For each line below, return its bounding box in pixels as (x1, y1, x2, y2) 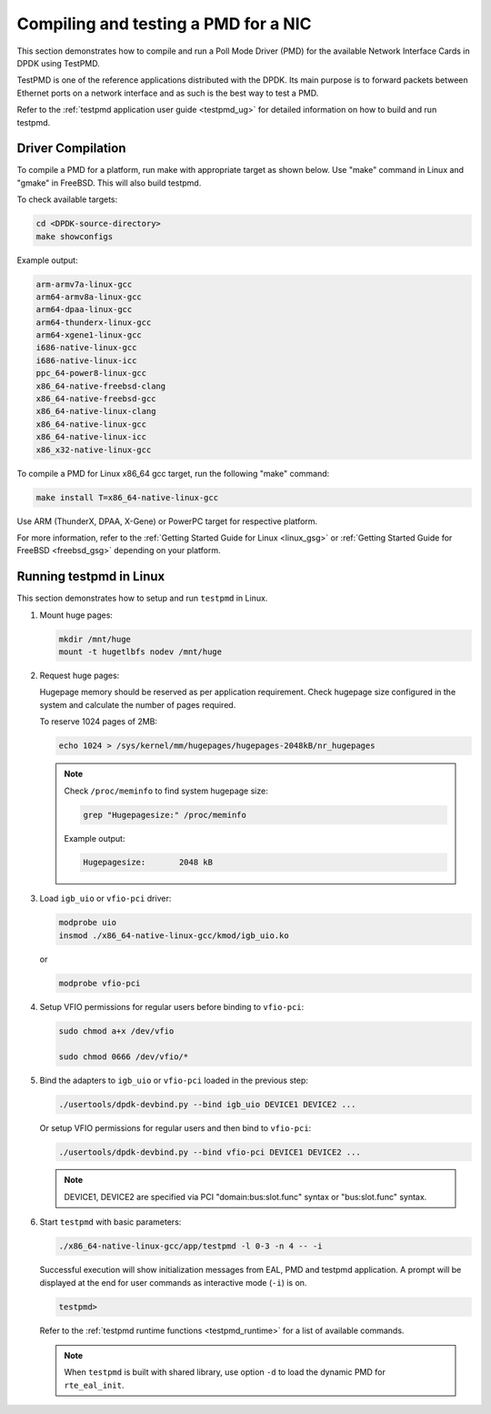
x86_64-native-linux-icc (35, 432, 147, 442)
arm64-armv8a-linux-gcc (35, 291, 143, 302)
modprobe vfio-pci (58, 978, 141, 988)
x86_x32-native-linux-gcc (35, 444, 152, 455)
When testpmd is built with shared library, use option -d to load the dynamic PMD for (64, 1367, 386, 1378)
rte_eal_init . (64, 1379, 125, 1390)
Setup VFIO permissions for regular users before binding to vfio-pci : (39, 1001, 305, 1012)
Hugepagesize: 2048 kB (83, 857, 214, 868)
